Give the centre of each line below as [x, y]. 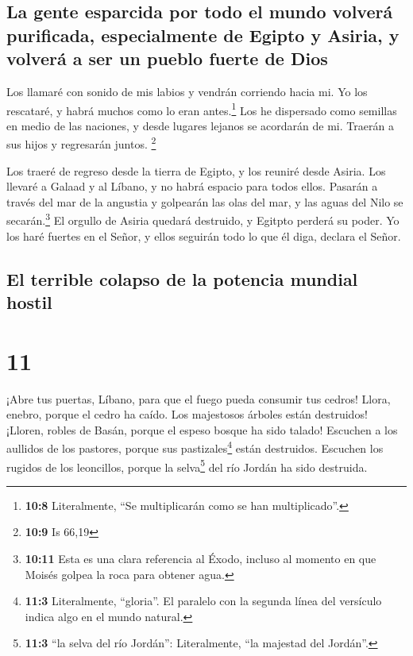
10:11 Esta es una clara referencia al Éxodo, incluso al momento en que [201, 559]
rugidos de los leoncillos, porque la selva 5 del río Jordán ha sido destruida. [187, 465]
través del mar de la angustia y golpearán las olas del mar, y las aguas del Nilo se [205, 201]
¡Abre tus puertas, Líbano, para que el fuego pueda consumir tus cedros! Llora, [199, 398]
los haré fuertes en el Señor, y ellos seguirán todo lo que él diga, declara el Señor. [204, 235]
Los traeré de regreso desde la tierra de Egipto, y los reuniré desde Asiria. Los [196, 170]
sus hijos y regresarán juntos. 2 [81, 143]
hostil [29, 302]
